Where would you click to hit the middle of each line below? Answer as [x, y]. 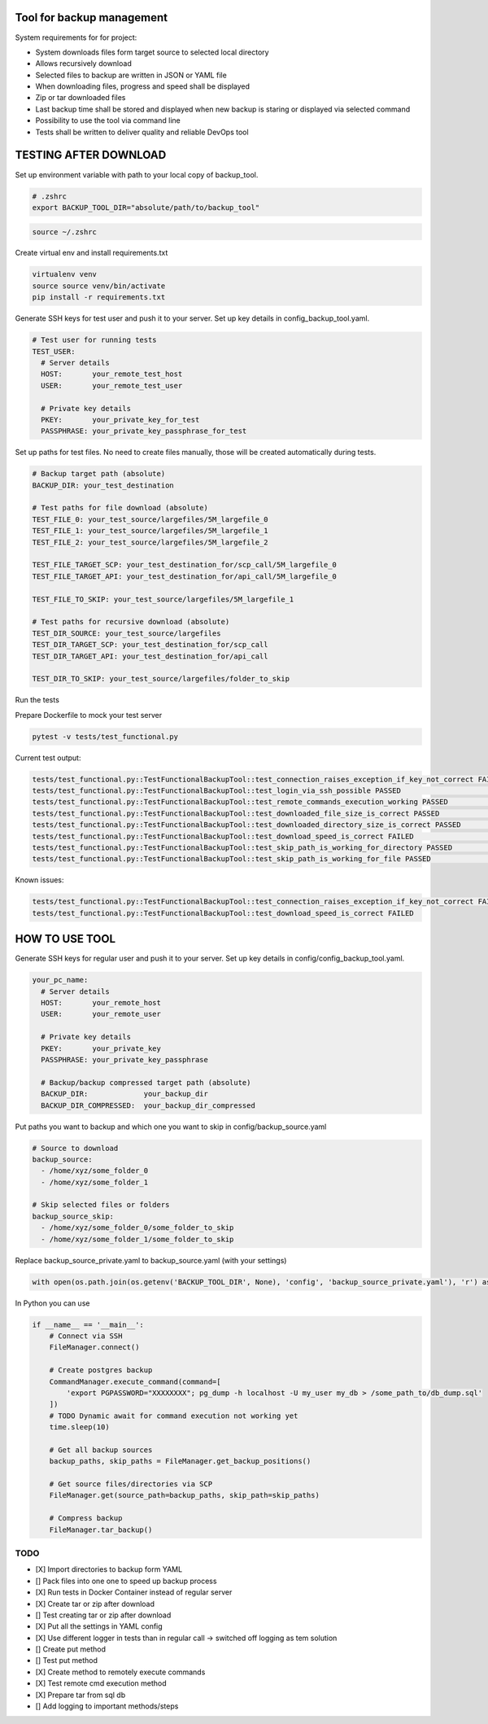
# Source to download [75, 1148]
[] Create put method [70, 1649]
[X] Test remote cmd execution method [101, 1683]
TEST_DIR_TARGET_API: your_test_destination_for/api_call [150, 656]
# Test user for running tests [95, 340]
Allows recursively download [83, 63]
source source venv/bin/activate [99, 286]
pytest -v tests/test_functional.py [105, 736]
